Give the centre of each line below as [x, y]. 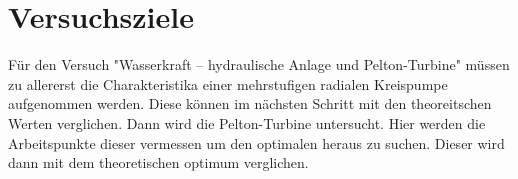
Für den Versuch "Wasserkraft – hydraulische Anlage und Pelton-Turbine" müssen [259, 64]
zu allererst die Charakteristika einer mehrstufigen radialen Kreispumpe [228, 83]
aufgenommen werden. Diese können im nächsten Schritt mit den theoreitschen [250, 103]
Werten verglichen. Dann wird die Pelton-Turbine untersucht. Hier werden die [247, 122]
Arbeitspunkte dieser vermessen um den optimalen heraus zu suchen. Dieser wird [256, 142]
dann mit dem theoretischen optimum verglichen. [158, 162]
